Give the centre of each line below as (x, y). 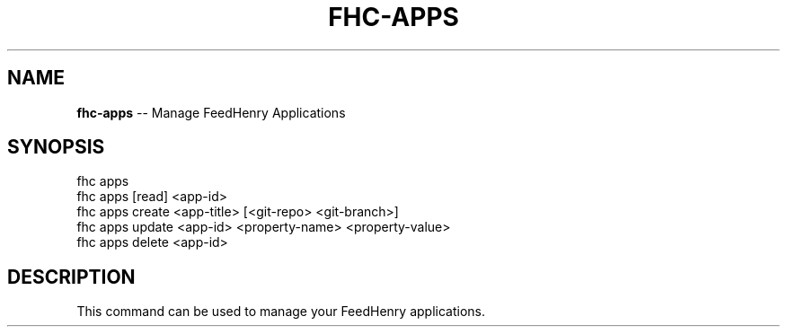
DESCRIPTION (71, 277)
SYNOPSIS (56, 147)
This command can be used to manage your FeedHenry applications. (281, 312)
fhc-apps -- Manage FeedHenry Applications (211, 112)
